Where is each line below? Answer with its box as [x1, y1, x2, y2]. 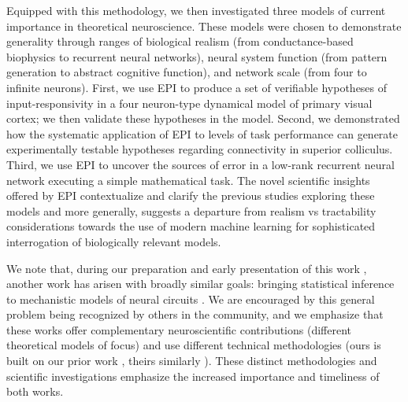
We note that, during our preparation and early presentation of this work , [6, 260, 367, 276]
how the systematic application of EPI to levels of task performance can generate [6, 125, 398, 142]
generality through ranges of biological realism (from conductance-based [6, 33, 354, 50]
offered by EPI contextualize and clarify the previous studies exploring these [6, 187, 375, 204]
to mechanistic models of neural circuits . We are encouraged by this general [6, 290, 375, 307]
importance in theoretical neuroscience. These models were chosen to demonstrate [6, 17, 402, 34]
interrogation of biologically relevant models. [6, 233, 221, 249]
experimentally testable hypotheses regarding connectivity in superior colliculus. [6, 141, 393, 157]
